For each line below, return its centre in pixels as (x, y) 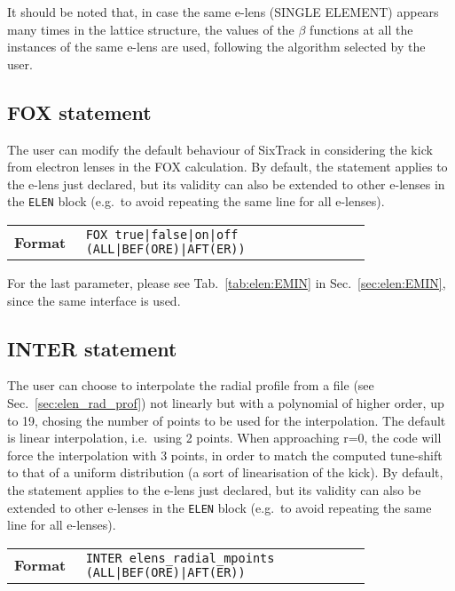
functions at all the (361, 29)
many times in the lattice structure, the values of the (151, 29)
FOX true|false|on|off (162, 235)
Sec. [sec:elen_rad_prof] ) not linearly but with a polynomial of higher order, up (226, 403)
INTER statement (92, 348)
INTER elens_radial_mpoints (180, 558)
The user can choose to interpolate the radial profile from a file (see (191, 385)
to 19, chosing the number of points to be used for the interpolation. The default (227, 420)
